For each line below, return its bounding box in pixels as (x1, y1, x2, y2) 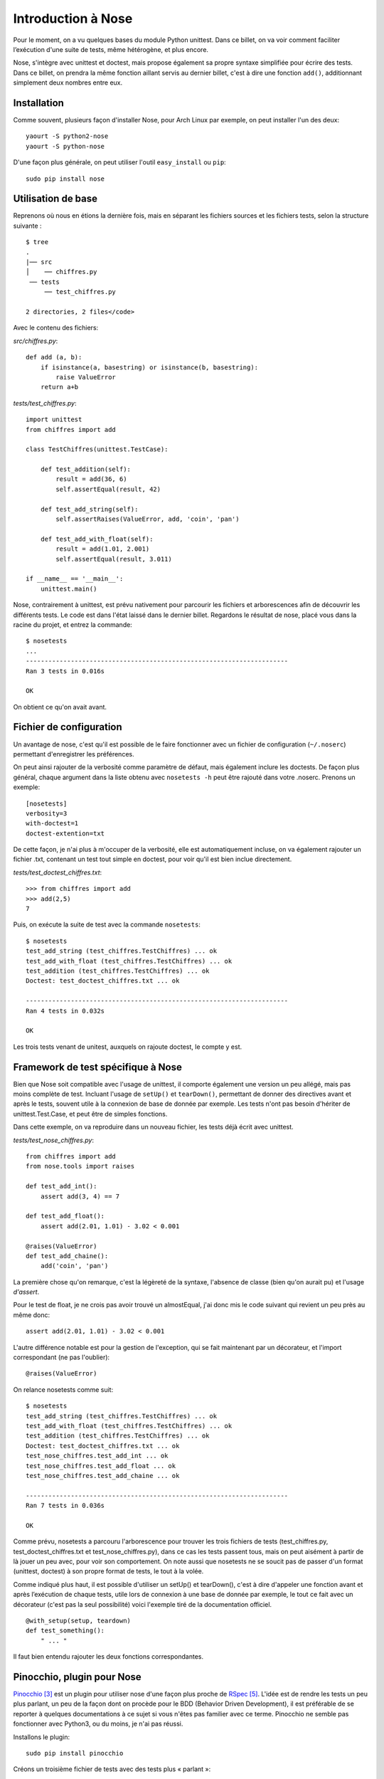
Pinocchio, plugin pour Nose (13, 1671, 142, 1683)
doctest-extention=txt (26, 829, 105, 838)
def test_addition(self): (40, 465, 132, 473)
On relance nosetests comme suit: (13, 1385, 114, 1394)
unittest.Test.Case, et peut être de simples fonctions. (13, 1109, 168, 1118)
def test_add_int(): (26, 1182, 97, 1191)
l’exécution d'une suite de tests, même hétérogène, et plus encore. (13, 45, 209, 53)
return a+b (40, 383, 79, 391)
